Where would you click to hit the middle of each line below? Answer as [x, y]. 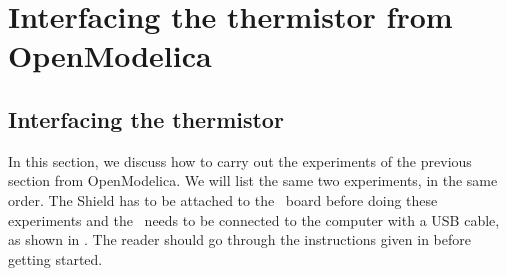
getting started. [55, 258]
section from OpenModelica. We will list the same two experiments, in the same [253, 180]
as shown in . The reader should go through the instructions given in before [239, 239]
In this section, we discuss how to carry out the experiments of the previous [240, 160]
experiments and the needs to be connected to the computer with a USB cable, [254, 219]
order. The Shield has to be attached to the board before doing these [223, 199]
